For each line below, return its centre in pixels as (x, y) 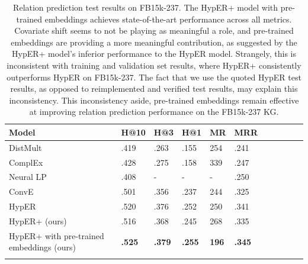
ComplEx (26, 162)
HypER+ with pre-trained (57, 235)
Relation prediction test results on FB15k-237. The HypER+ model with (146, 7)
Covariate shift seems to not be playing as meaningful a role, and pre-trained (154, 30)
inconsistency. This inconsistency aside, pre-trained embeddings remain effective (154, 100)
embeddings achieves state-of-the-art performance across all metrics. (168, 19)
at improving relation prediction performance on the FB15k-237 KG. (154, 112)
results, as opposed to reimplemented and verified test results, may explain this (154, 88)
